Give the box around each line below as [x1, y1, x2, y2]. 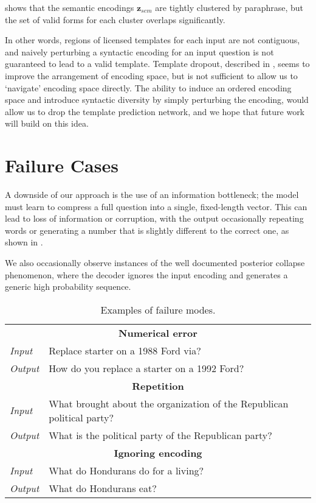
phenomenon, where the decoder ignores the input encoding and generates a [5, 268, 288, 281]
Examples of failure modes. [100, 302, 216, 317]
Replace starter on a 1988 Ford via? [49, 343, 201, 357]
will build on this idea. [5, 117, 89, 130]
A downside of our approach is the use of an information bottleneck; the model [5, 188, 299, 201]
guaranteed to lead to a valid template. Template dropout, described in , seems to [5, 57, 310, 70]
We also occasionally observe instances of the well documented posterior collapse [5, 256, 305, 269]
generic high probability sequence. [5, 280, 131, 293]
